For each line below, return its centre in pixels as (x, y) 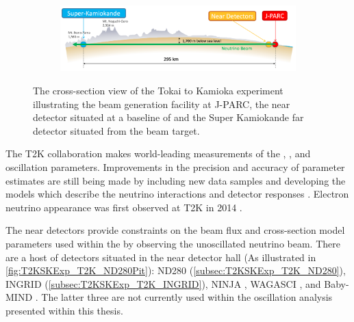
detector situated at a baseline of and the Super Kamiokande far (168, 117)
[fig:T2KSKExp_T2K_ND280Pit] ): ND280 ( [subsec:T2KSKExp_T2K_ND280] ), (176, 270)
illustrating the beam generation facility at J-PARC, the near (162, 104)
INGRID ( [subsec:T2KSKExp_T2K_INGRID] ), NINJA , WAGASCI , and (163, 283)
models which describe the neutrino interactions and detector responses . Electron (177, 194)
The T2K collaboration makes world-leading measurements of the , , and (158, 153)
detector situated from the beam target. (116, 130)
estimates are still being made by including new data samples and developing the (176, 180)
